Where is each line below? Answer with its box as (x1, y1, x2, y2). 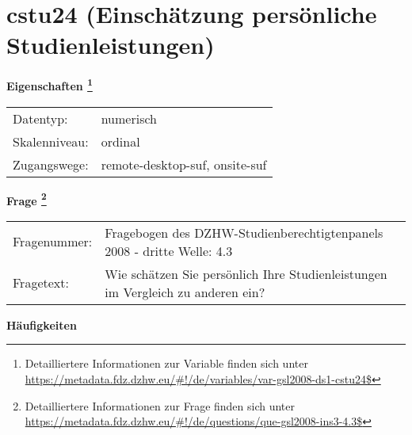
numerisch (101, 109, 157, 128)
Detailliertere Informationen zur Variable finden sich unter (25, 355, 308, 372)
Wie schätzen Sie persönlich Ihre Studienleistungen (105, 264, 387, 283)
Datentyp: (13, 109, 68, 128)
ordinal (101, 132, 140, 151)
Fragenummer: (13, 232, 93, 251)
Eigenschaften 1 (6, 75, 93, 93)
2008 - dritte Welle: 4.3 (105, 241, 233, 260)
